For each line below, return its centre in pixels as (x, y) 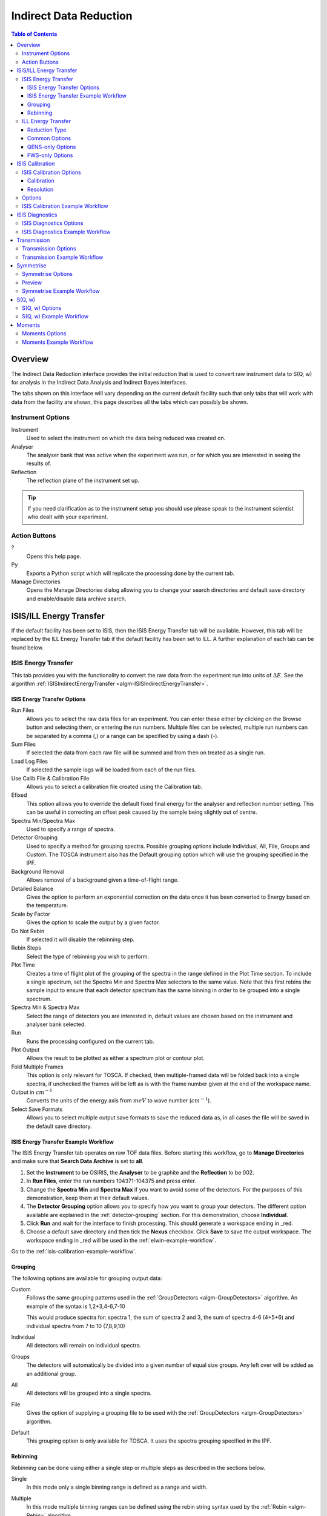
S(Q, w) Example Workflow (55, 317)
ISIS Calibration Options (51, 172)
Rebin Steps (26, 948)
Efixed (19, 795)
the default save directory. (59, 1126)
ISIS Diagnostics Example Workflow (66, 232)
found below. (27, 647)
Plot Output (25, 1050)
